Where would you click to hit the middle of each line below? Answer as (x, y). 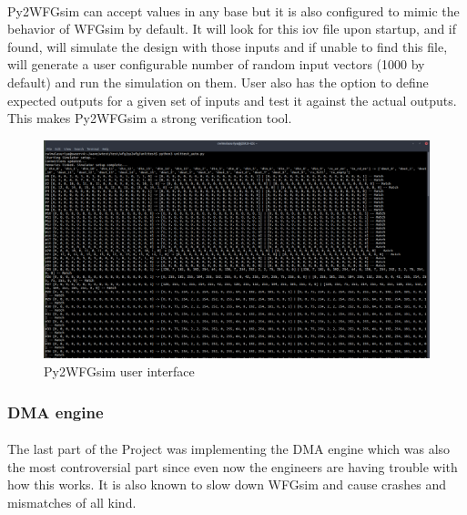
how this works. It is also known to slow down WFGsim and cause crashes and (227, 484)
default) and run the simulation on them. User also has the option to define (218, 82)
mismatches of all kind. (72, 502)
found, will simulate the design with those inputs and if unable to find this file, (228, 46)
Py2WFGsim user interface (119, 371)
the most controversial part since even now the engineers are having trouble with (233, 466)
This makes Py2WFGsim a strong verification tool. (150, 118)
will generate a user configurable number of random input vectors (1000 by (216, 64)
